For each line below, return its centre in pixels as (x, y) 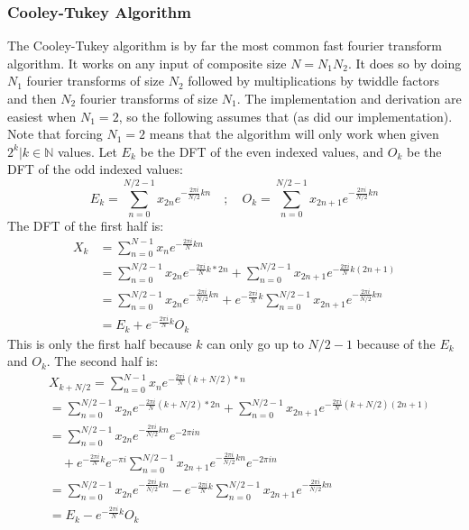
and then (32, 98)
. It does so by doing (405, 63)
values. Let (87, 151)
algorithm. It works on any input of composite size (147, 63)
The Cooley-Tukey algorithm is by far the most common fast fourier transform (225, 46)
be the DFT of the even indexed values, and (262, 151)
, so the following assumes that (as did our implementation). (285, 116)
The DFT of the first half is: (86, 226)
